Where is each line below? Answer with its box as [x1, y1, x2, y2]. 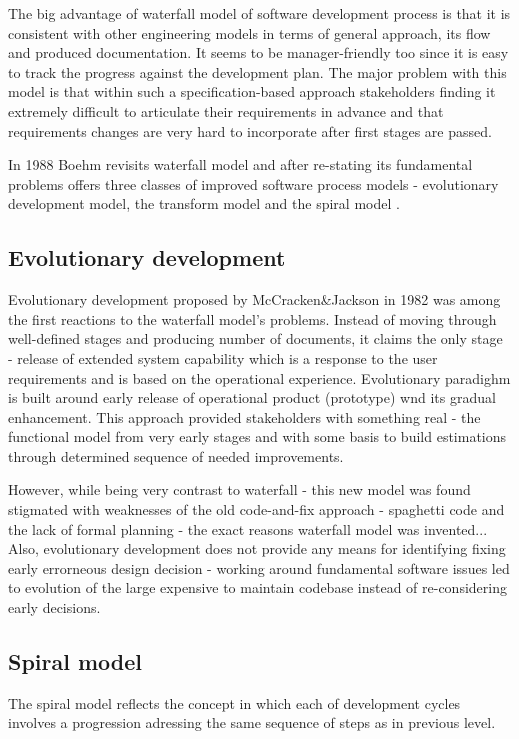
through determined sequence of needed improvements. [8, 445, 344, 466]
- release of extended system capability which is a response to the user [8, 347, 438, 368]
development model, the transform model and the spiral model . [8, 193, 400, 214]
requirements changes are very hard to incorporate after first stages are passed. [8, 120, 492, 141]
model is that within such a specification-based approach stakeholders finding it [8, 81, 496, 102]
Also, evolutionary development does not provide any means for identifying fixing [8, 538, 506, 559]
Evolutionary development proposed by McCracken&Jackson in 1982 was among [8, 289, 501, 310]
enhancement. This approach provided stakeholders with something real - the [8, 406, 481, 427]
